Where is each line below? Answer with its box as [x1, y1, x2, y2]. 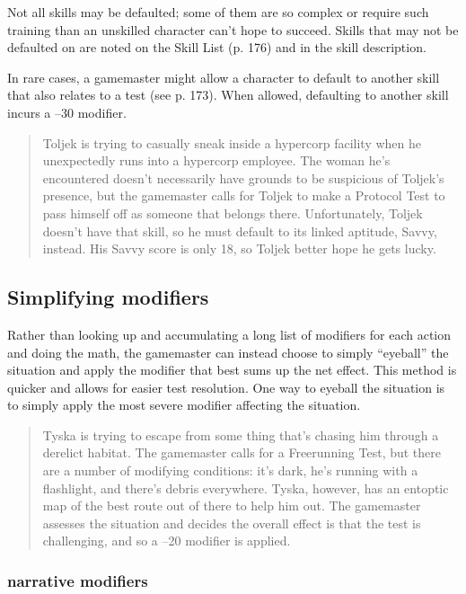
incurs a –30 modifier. [7, 102, 127, 121]
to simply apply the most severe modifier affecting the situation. [7, 395, 361, 414]
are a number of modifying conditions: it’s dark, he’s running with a [42, 461, 418, 480]
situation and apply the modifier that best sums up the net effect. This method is [7, 360, 457, 379]
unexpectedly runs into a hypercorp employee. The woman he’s [42, 151, 391, 170]
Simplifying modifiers [7, 283, 209, 311]
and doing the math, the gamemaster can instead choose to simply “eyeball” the [7, 342, 449, 361]
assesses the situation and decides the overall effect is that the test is [42, 513, 421, 532]
